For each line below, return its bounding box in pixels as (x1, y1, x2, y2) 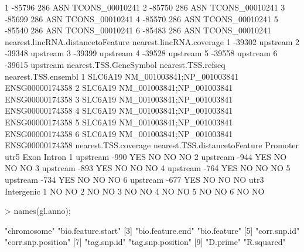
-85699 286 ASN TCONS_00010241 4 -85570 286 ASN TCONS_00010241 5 (5, 12, 278, 25)
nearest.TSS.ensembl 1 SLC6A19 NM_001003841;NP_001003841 (5, 70, 239, 82)
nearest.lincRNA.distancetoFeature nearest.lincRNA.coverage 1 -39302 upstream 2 (5, 35, 300, 47)
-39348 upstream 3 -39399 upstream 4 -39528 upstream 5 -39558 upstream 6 (5, 47, 278, 59)
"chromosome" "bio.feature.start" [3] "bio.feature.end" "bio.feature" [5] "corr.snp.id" (5, 224, 300, 236)
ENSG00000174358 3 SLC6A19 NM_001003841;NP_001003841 (5, 93, 233, 105)
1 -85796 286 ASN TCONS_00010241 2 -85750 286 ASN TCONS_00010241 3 (5, 1, 285, 13)
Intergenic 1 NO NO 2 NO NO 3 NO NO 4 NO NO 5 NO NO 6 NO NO (5, 185, 265, 197)
